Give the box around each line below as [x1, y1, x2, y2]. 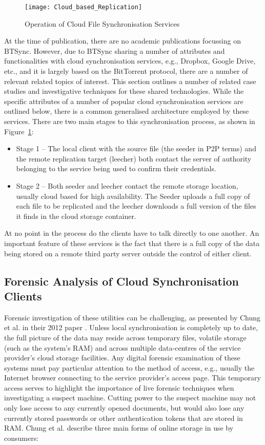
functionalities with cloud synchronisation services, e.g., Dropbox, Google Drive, [4, 55, 256, 66]
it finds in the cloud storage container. [16, 210, 136, 221]
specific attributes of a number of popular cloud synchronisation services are [4, 95, 243, 106]
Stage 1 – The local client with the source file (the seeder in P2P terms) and [16, 143, 256, 154]
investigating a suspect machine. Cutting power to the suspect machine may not [4, 392, 256, 403]
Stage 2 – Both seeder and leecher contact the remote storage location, [16, 180, 238, 191]
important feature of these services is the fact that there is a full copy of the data [4, 237, 260, 248]
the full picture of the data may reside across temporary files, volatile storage [4, 332, 247, 342]
